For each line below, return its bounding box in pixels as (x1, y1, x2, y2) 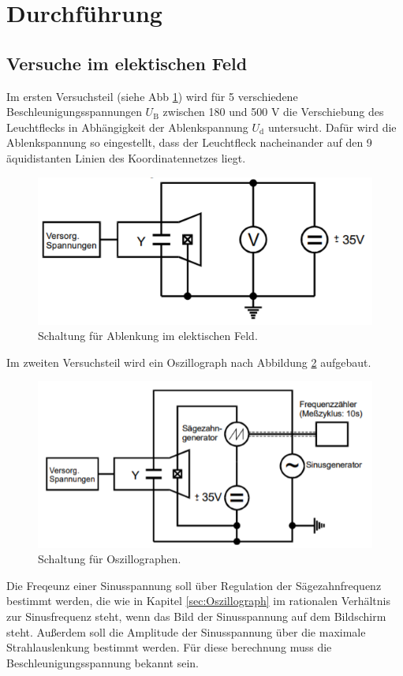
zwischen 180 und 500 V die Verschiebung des (162, 103, 384, 120)
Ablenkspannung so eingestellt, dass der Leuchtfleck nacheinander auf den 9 (6, 134, 372, 151)
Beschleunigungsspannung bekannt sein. (6, 654, 199, 670)
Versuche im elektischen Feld (6, 50, 248, 75)
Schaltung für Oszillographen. (38, 551, 181, 567)
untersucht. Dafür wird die (267, 118, 397, 135)
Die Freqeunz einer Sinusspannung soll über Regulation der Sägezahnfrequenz (6, 577, 382, 593)
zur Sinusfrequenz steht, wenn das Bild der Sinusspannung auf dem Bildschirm (6, 608, 386, 625)
